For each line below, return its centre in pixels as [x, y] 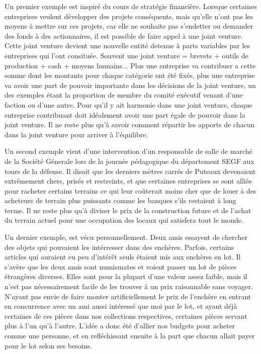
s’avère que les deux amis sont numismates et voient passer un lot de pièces [121, 266]
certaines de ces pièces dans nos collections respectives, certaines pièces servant [126, 316]
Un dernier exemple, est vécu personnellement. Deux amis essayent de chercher [126, 237]
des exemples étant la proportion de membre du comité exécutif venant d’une [124, 95]
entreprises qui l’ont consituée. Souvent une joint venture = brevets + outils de [126, 55]
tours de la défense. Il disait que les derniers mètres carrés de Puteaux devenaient [130, 171]
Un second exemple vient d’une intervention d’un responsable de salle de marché [128, 151]
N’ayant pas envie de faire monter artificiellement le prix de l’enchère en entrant [128, 296]
